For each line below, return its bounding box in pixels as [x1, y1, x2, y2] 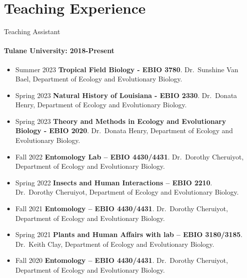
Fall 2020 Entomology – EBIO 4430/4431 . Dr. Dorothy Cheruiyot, [15, 255, 228, 265]
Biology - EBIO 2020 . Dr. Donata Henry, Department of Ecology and [15, 125, 233, 136]
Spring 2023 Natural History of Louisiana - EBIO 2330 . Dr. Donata [15, 90, 237, 100]
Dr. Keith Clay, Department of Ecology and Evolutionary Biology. [15, 238, 214, 249]
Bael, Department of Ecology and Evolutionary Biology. [15, 74, 182, 84]
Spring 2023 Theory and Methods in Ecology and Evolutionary [15, 116, 226, 126]
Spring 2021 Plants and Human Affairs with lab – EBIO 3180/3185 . [15, 229, 243, 239]
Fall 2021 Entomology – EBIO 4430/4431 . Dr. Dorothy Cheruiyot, [15, 203, 228, 214]
